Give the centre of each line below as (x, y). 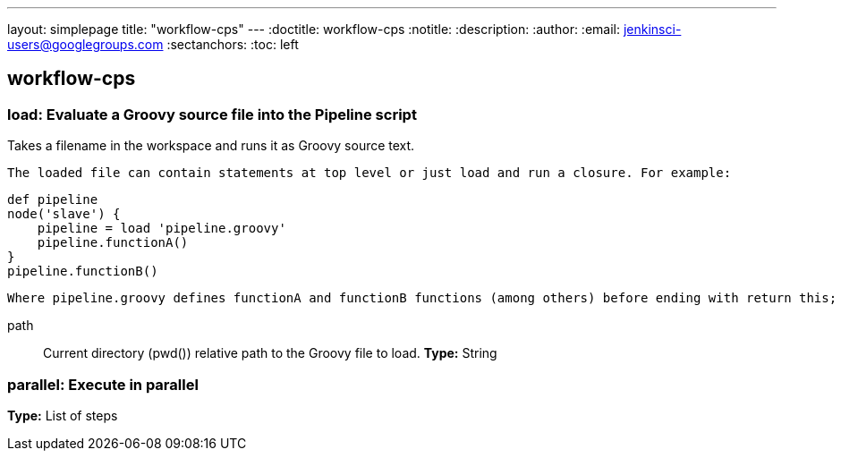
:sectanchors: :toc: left (233, 44)
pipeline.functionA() (113, 243)
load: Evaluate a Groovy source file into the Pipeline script (212, 114)
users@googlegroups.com (85, 44)
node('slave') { (64, 214)
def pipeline (53, 200)
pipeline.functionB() (83, 271)
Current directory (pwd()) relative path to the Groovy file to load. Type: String (270, 353)
